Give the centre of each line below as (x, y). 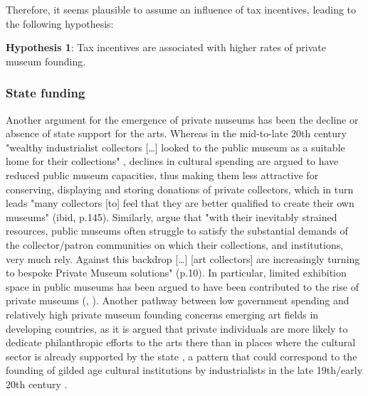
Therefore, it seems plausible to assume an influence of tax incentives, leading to (181, 9)
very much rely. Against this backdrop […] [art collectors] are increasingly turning (183, 258)
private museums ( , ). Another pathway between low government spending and (178, 300)
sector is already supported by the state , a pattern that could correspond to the (182, 356)
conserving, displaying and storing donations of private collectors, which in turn (180, 189)
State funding (46, 93)
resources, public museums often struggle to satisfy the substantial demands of (177, 231)
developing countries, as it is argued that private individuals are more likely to (177, 328)
